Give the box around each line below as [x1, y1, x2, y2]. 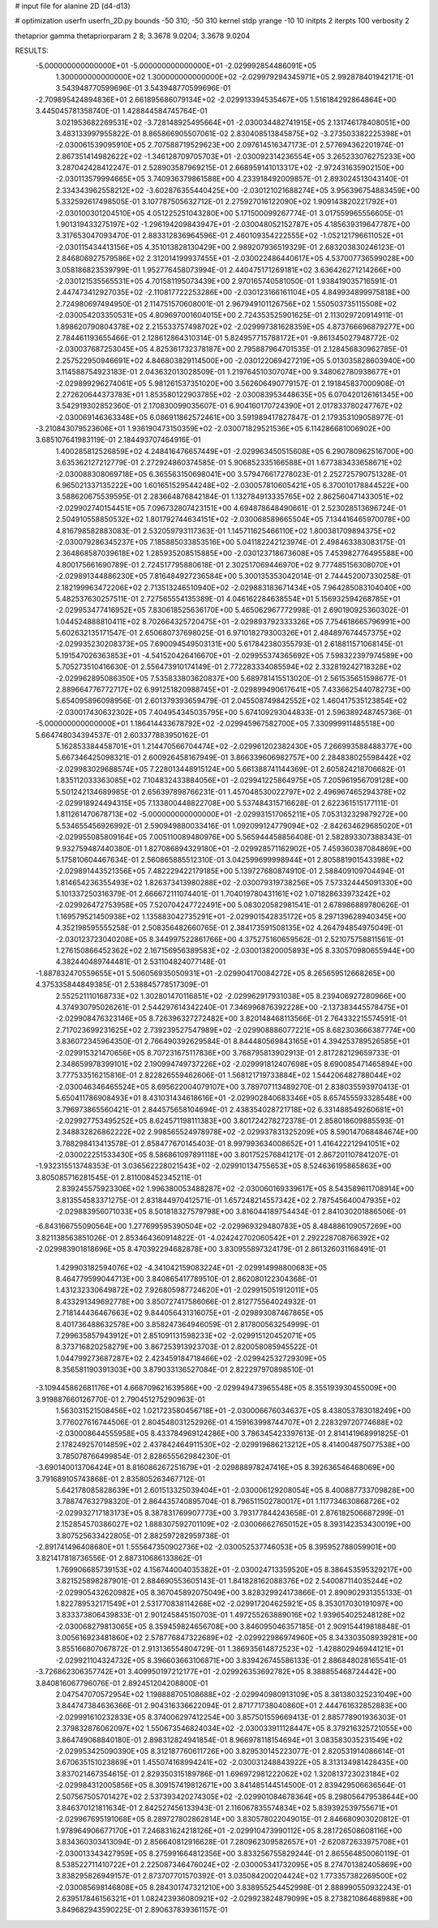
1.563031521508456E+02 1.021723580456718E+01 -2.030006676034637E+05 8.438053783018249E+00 [55, 1406, 411, 1416]
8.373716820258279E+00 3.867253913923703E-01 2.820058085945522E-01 [55, 1342, 318, 1352]
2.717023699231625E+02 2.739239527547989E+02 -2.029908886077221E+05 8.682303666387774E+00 [55, 1025, 416, 1035]
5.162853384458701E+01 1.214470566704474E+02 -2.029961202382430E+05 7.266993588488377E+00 [55, 742, 413, 751]
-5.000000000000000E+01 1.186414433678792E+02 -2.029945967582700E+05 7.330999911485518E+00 [35, 718, 395, 729]
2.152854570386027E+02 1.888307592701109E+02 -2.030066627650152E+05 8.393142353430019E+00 [55, 1519, 411, 1529]
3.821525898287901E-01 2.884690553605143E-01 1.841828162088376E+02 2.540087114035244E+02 [55, 1576, 403, 1586]
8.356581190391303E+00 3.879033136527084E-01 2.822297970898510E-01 [55, 1365, 314, 1374]
